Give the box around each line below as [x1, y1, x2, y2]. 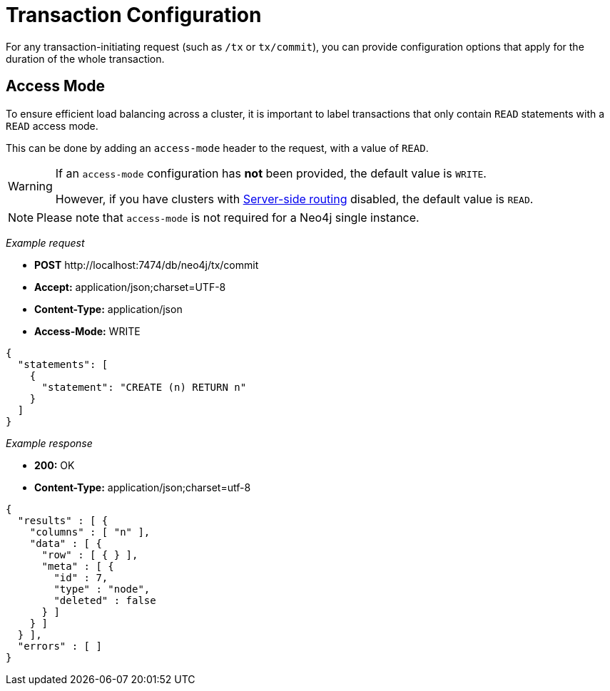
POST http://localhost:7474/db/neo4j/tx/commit [34, 258, 259, 271]
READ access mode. [6, 119, 98, 132]
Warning [8, 178, 53, 193]
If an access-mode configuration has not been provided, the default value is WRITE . [55, 165, 487, 180]
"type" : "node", [54, 583, 151, 595]
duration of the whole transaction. [6, 52, 165, 65]
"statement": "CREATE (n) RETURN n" [41, 381, 247, 393]
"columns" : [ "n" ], [29, 526, 151, 538]
